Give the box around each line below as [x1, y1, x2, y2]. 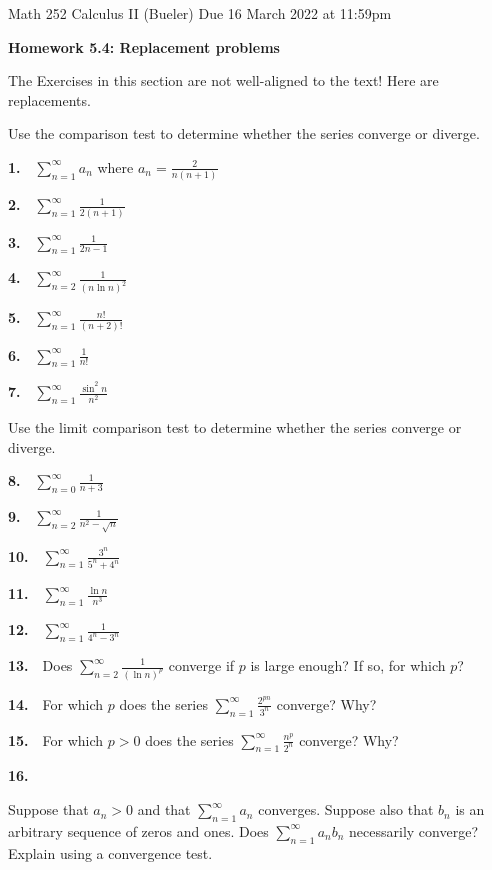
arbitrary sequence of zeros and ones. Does [8, 820, 269, 841]
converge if [168, 655, 235, 675]
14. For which [8, 693, 104, 714]
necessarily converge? [349, 820, 479, 841]
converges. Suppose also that [258, 799, 434, 820]
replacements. [8, 89, 91, 110]
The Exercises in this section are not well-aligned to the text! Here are [8, 70, 439, 91]
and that [137, 799, 191, 820]
